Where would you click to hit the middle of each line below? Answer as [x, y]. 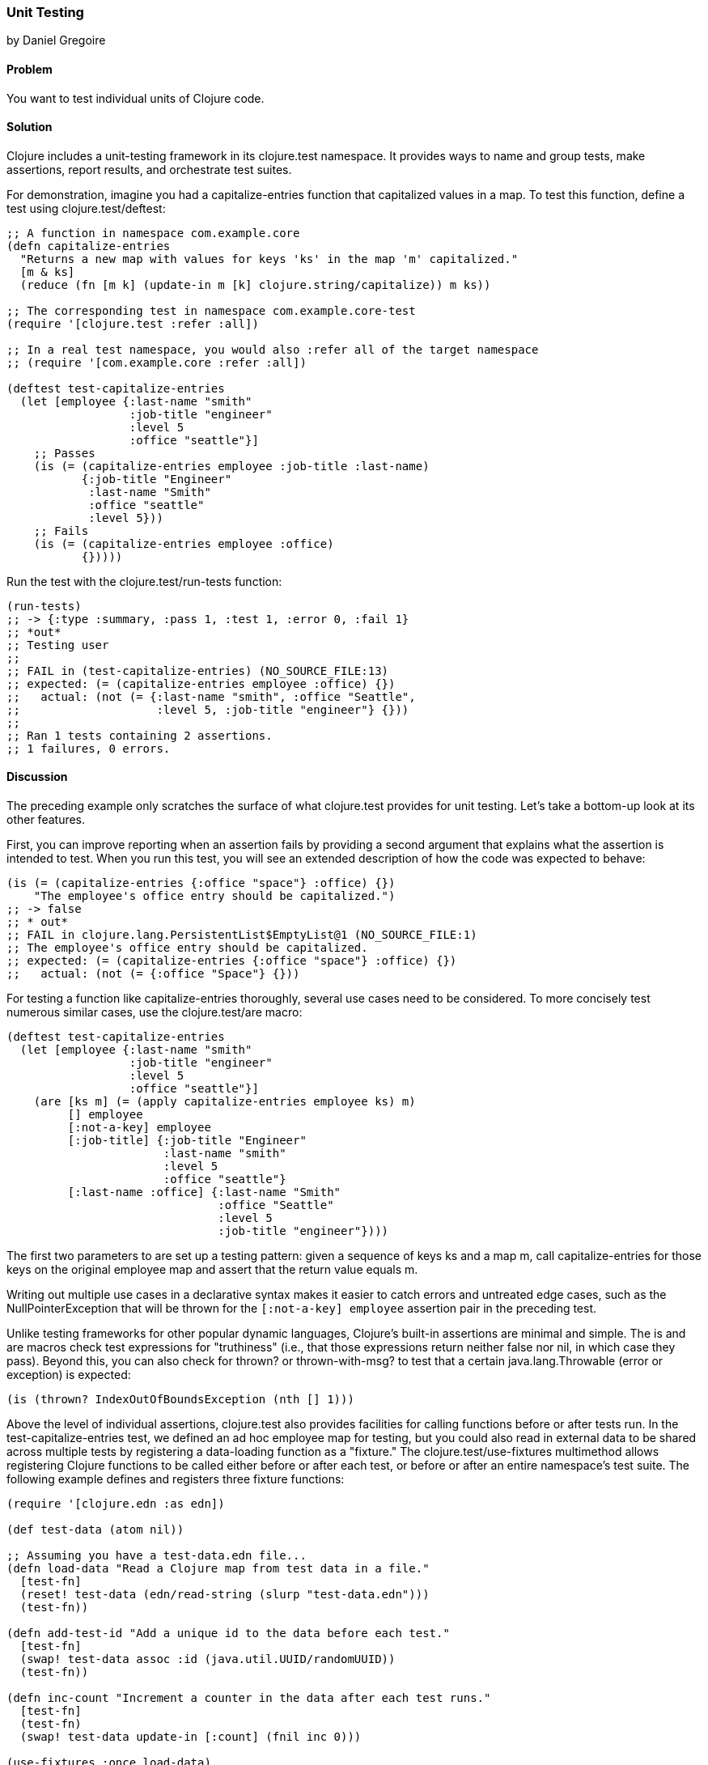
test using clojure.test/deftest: [86, 208]
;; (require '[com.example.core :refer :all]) [157, 362]
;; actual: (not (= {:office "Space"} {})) [153, 974]
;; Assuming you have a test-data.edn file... [157, 1556]
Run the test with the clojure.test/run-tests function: [144, 581]
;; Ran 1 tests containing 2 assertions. [140, 735]
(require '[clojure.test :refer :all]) [133, 323]
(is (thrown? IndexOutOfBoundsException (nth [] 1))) [180, 1400]
